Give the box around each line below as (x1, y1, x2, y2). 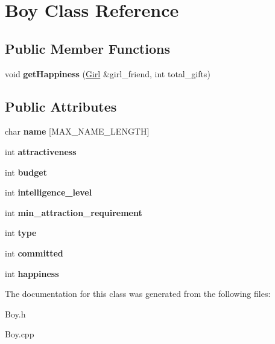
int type (5, 226, 37, 239)
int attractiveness (5, 145, 77, 158)
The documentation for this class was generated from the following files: (5, 287, 271, 300)
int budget (5, 165, 47, 178)
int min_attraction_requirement (5, 206, 142, 218)
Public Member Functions (5, 39, 170, 57)
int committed (5, 246, 63, 259)
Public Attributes (5, 97, 117, 115)
